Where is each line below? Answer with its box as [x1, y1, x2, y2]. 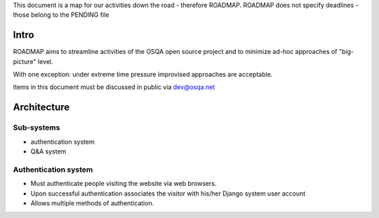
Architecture [13, 102, 70, 114]
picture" [13, 57, 36, 66]
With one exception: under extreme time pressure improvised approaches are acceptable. [13, 70, 273, 79]
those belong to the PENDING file [13, 11, 109, 19]
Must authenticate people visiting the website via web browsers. [30, 179, 217, 188]
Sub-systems [13, 123, 60, 132]
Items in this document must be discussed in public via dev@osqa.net [13, 83, 215, 91]
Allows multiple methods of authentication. [30, 198, 154, 207]
